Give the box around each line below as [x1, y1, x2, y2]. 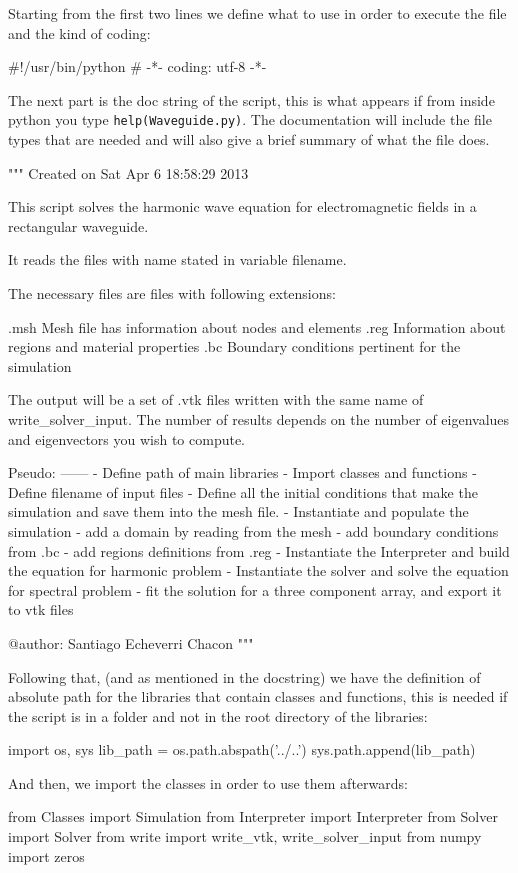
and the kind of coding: [8, 22, 151, 43]
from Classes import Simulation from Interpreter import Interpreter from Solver [8, 806, 498, 827]
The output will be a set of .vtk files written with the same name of [8, 389, 424, 410]
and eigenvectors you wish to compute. [8, 428, 246, 449]
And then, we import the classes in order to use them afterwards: [8, 772, 408, 793]
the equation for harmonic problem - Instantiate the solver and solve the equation [8, 560, 509, 581]
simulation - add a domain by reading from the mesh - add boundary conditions [8, 520, 499, 541]
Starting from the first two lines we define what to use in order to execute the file [8, 3, 507, 23]
